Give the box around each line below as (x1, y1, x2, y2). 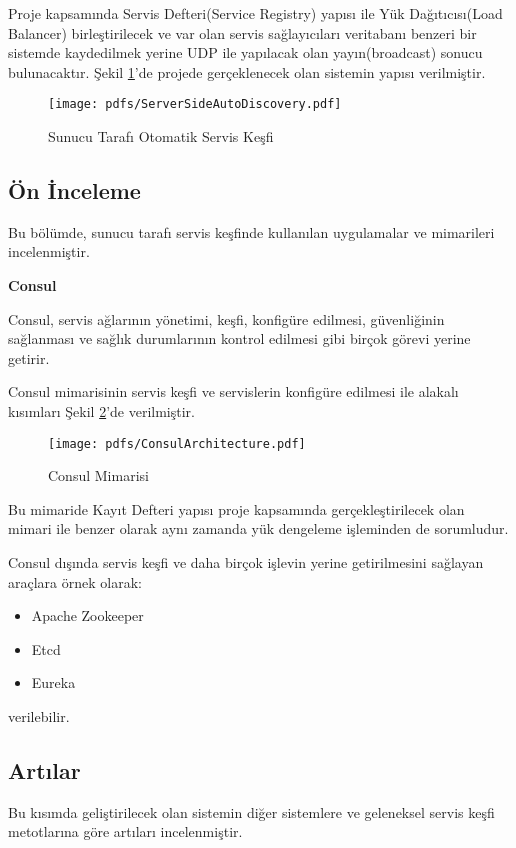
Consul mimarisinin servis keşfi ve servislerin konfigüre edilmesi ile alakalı (8, 381, 459, 402)
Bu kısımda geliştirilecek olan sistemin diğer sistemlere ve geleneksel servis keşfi (8, 801, 495, 822)
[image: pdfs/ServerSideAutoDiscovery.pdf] (48, 97, 342, 112)
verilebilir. (8, 705, 70, 726)
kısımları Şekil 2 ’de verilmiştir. (8, 400, 195, 421)
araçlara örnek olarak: (8, 571, 142, 592)
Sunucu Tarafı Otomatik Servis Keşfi (48, 126, 274, 147)
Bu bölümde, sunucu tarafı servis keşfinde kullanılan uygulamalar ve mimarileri (8, 221, 495, 242)
